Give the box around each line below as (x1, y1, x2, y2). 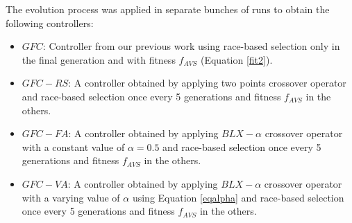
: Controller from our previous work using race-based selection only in (42, 39, 340, 53)
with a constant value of (22, 139, 125, 154)
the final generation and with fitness (22, 52, 176, 66)
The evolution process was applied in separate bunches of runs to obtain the (6, 2, 330, 16)
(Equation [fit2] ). (200, 52, 273, 66)
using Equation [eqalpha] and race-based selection (132, 190, 344, 204)
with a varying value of (22, 190, 120, 204)
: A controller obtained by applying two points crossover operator (68, 75, 346, 90)
